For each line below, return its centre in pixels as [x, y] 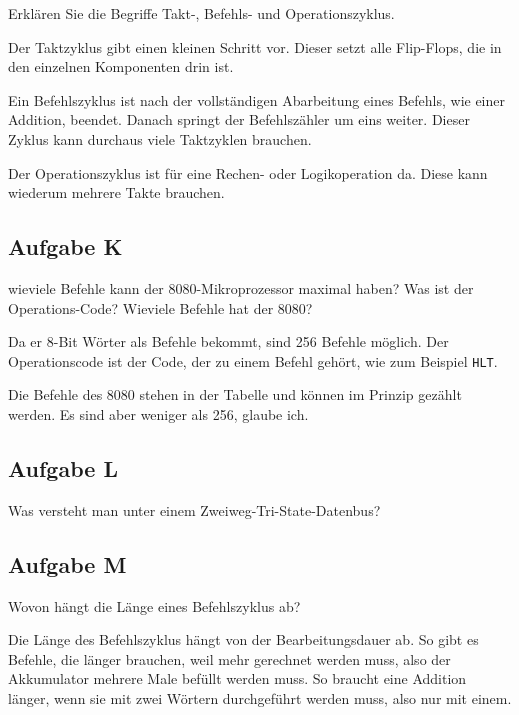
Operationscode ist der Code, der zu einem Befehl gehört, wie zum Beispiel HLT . [253, 360]
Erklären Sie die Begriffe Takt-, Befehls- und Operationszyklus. [201, 13]
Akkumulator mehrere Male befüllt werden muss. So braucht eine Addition [237, 678]
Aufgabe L [63, 467]
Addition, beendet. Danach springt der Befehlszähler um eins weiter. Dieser [239, 119]
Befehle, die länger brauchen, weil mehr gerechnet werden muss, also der [229, 658]
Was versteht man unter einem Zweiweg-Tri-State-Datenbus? [194, 509]
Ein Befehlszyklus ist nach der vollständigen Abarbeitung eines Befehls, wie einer [256, 99]
